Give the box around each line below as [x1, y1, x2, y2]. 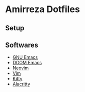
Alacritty [12, 81, 30, 87]
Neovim [12, 65, 29, 71]
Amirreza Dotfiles [5, 4, 80, 15]
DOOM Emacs [12, 60, 42, 66]
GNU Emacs [12, 54, 38, 60]
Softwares [5, 40, 39, 49]
